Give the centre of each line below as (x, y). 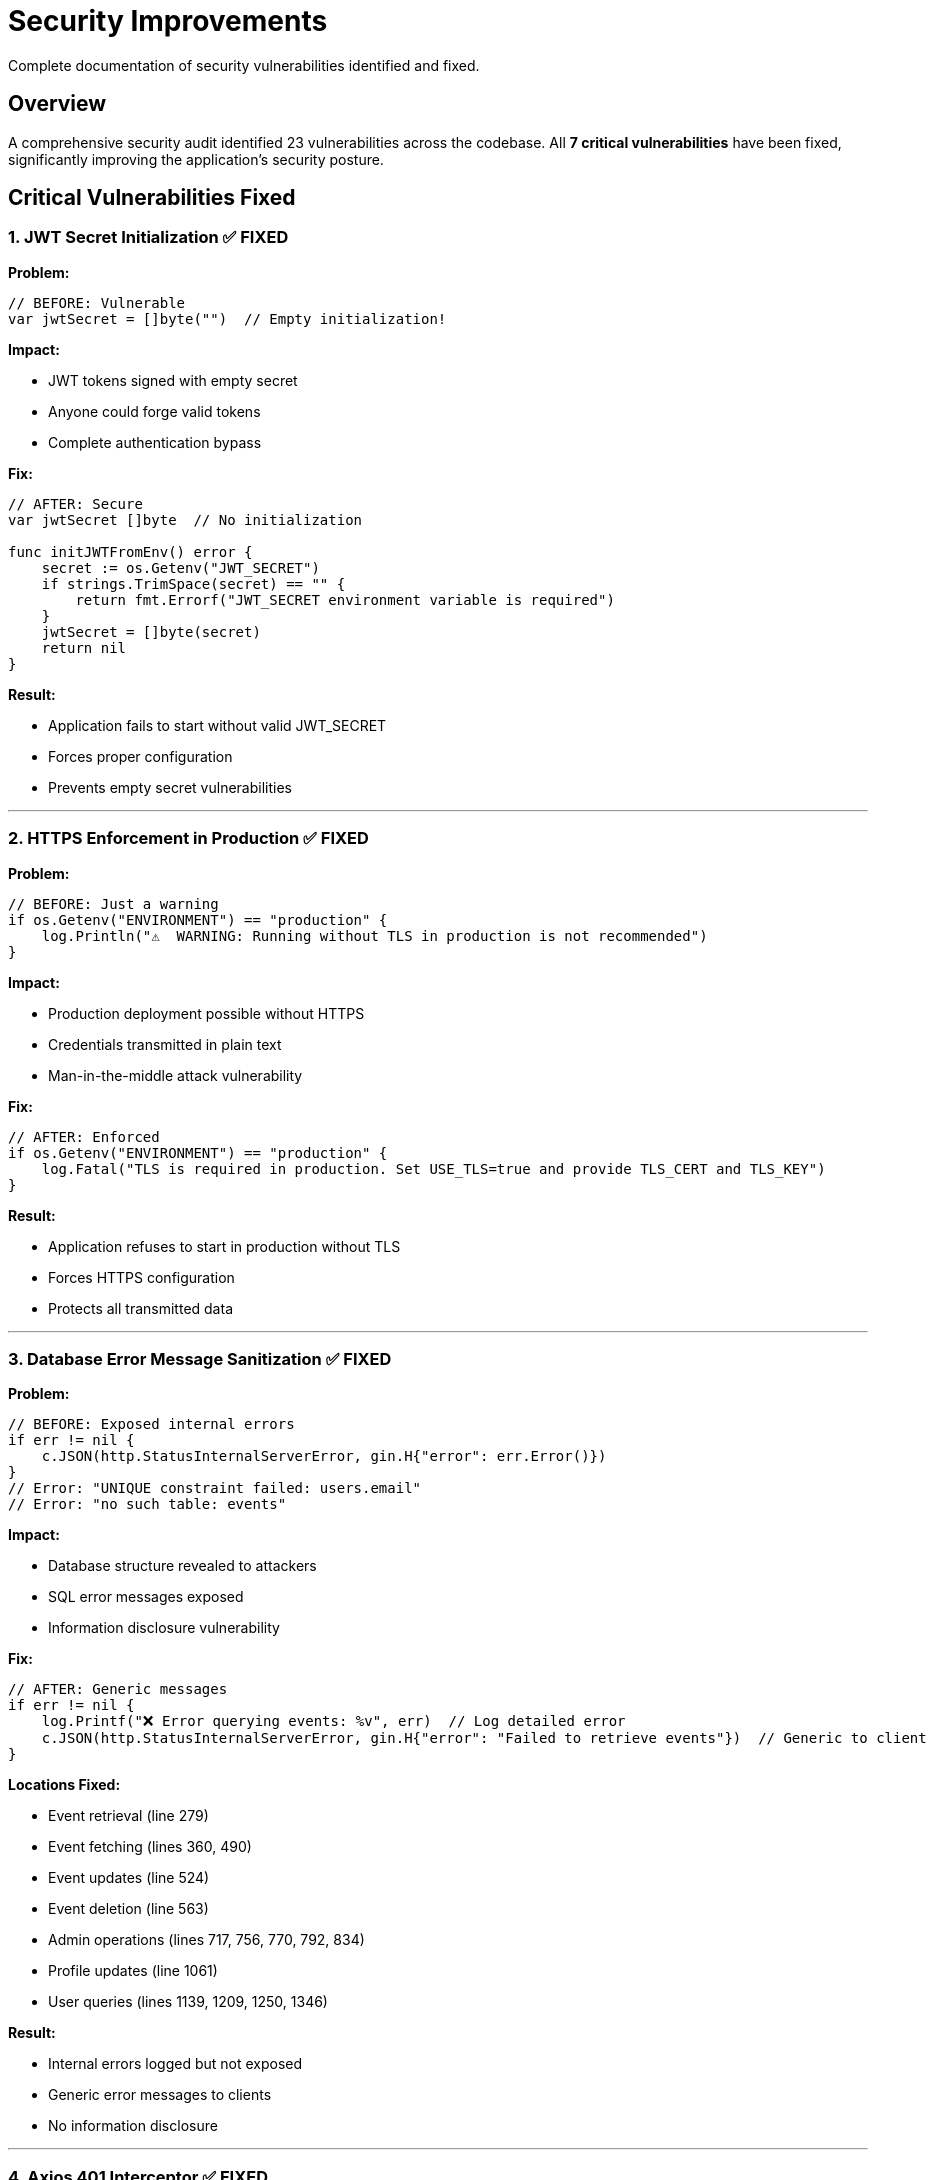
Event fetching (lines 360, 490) (150, 1847)
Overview (57, 104)
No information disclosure (133, 2126)
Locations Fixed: (64, 1785)
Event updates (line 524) (129, 1878)
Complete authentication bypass (155, 442)
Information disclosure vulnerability (164, 1628)
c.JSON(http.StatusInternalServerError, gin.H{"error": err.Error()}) (324, 1456)
